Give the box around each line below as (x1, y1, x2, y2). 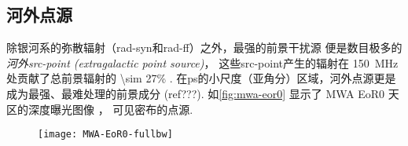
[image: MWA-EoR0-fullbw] (38, 129, 173, 141)
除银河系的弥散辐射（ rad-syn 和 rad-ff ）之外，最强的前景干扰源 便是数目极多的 (6, 39, 402, 56)
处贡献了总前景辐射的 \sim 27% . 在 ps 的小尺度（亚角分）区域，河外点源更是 (6, 70, 396, 86)
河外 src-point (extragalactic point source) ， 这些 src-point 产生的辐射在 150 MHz (6, 54, 399, 71)
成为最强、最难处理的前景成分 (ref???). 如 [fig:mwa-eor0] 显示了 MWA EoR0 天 (6, 85, 399, 101)
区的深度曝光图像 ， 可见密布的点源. (6, 100, 193, 117)
